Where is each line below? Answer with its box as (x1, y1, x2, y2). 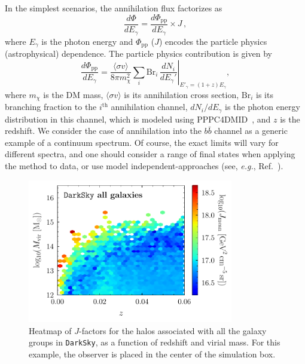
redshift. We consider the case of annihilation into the (5, 124, 202, 137)
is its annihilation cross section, (124, 88, 239, 100)
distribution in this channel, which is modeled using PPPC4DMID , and (5, 112, 271, 125)
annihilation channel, (111, 100, 188, 113)
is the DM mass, (43, 88, 103, 100)
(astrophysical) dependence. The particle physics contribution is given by (5, 47, 272, 59)
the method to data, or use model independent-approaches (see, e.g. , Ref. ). (5, 160, 283, 172)
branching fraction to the (5, 100, 97, 113)
